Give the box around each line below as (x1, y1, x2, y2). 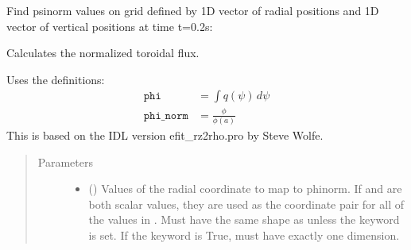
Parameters (37, 153, 93, 170)
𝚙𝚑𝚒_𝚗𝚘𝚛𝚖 (143, 110, 188, 121)
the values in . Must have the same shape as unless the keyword (88, 211, 400, 228)
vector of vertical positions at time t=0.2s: (6, 17, 213, 34)
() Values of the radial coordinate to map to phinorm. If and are (88, 180, 402, 197)
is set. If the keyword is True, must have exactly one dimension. (88, 227, 400, 244)
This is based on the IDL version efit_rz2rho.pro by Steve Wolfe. (6, 127, 324, 144)
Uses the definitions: (6, 71, 105, 87)
